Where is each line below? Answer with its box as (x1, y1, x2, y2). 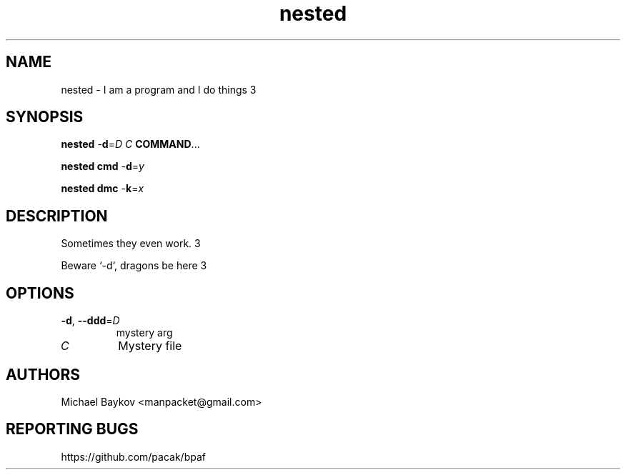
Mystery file (118, 339, 182, 354)
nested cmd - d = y (61, 160, 144, 173)
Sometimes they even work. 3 (61, 237, 201, 250)
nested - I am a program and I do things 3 (61, 83, 257, 96)
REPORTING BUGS (6, 420, 139, 439)
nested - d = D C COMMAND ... (61, 138, 200, 151)
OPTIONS (6, 284, 74, 302)
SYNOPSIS (6, 108, 84, 126)
